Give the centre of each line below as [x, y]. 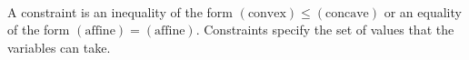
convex [267, 13]
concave [347, 13]
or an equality [423, 11]
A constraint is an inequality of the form [120, 11]
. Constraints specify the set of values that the [325, 30]
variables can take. [59, 47]
